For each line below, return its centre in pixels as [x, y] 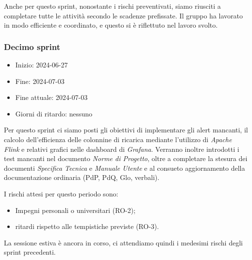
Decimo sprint [32, 46]
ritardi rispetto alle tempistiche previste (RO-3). [87, 226]
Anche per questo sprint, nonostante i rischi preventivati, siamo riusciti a [112, 6]
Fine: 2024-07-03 [40, 81]
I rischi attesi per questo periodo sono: [61, 193]
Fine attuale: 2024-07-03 [51, 97]
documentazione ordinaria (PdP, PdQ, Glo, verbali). [82, 177]
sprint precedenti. [30, 252]
